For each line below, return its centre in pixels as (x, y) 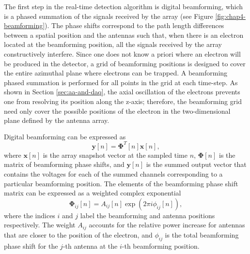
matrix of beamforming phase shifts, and (64, 164)
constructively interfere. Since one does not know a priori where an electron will (122, 53)
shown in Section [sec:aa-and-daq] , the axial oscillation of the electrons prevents (122, 92)
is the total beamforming (202, 234)
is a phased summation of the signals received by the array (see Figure (109, 16)
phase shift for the (31, 246)
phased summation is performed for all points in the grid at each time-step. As (121, 82)
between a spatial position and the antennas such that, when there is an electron (124, 35)
